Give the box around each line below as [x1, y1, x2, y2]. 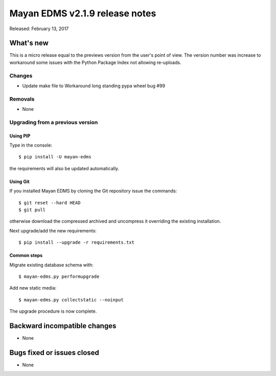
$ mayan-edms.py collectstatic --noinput [18, 297, 124, 302]
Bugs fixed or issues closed [9, 348, 100, 357]
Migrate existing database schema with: [9, 262, 94, 268]
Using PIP [9, 133, 31, 139]
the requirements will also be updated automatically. [9, 165, 120, 171]
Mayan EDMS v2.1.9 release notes [9, 8, 156, 19]
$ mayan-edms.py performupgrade [18, 273, 100, 279]
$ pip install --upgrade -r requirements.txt [18, 240, 135, 245]
